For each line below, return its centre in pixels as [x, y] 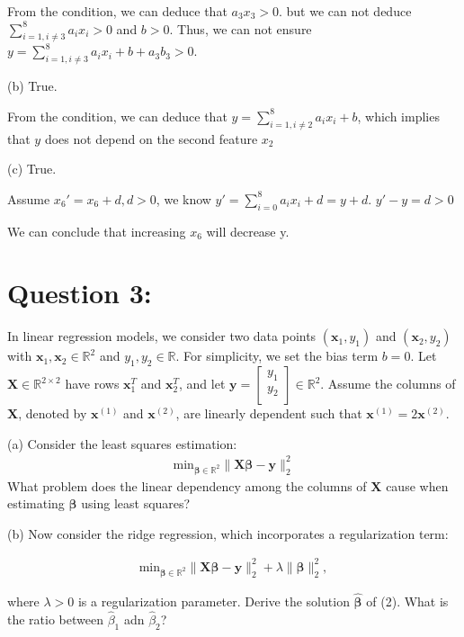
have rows [92, 384]
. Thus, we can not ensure [241, 28]
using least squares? [136, 503]
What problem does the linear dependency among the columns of [187, 485]
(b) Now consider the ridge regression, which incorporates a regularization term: [228, 533]
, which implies [398, 116]
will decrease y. [248, 231]
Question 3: [80, 293]
